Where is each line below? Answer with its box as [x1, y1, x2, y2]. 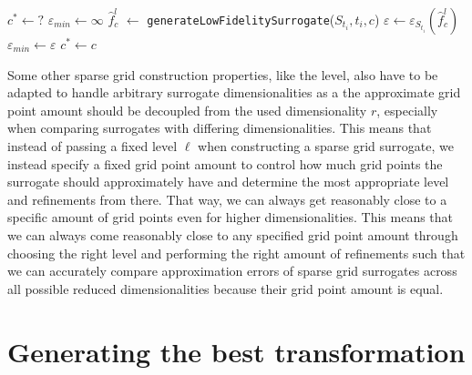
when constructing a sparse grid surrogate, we [198, 136, 454, 155]
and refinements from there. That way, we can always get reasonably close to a [7, 189, 447, 208]
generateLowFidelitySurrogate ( [147, 10, 335, 28]
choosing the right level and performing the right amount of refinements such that [7, 243, 466, 262]
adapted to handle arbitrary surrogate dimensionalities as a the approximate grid [7, 83, 461, 102]
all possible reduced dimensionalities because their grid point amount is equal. [7, 279, 444, 298]
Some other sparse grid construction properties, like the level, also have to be [7, 65, 438, 84]
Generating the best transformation [7, 332, 466, 370]
